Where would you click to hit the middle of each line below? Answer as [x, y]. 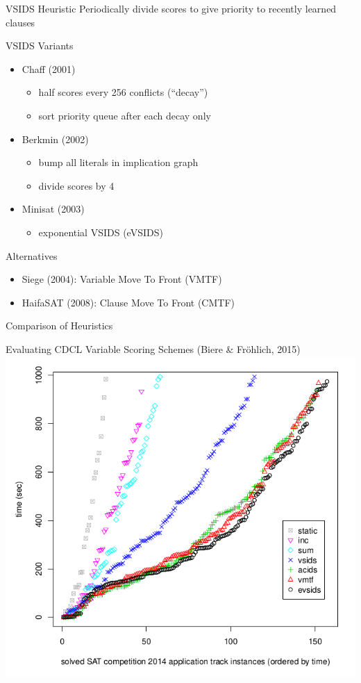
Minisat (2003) [53, 209]
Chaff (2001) [49, 68]
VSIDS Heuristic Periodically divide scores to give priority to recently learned [171, 8]
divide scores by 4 [76, 185]
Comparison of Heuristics [59, 326]
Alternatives [32, 255]
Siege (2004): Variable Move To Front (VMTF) [122, 279]
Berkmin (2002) [55, 139]
